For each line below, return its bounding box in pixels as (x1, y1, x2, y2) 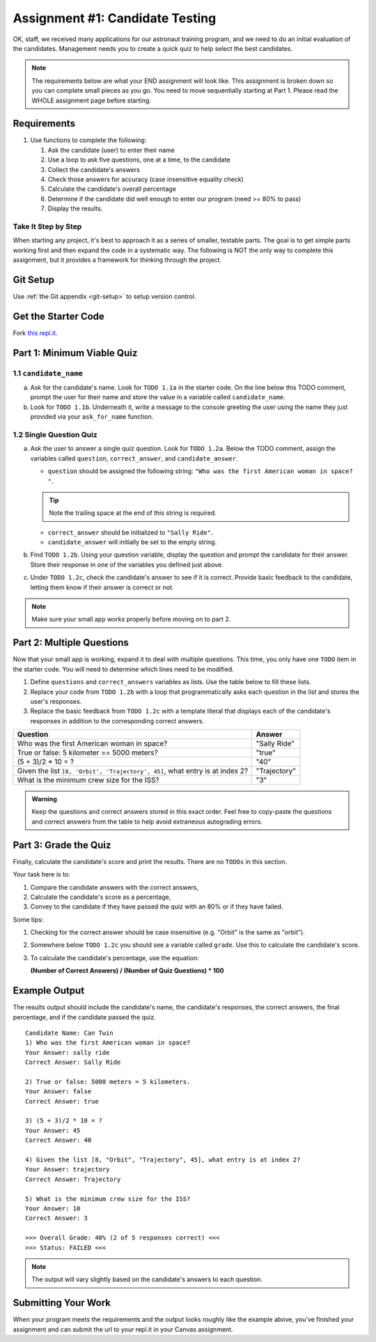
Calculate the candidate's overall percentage (47, 185, 177, 193)
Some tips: (13, 915, 44, 923)
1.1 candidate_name (13, 368, 83, 378)
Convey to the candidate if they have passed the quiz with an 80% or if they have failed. (30, 902, 283, 911)
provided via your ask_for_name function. (30, 412, 154, 421)
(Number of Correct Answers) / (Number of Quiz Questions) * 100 (30, 966, 224, 975)
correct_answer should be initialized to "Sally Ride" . (47, 528, 213, 537)
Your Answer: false (25, 1088, 92, 1095)
